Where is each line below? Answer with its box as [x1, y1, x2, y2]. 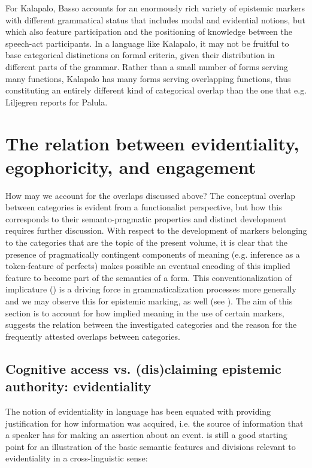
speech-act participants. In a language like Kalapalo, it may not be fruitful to [5, 37, 289, 49]
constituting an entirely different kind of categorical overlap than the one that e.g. [5, 84, 307, 96]
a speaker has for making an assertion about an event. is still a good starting [5, 428, 287, 441]
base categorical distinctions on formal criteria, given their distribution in [5, 49, 275, 61]
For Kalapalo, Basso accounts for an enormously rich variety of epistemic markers [5, 2, 305, 14]
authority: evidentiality [5, 377, 152, 395]
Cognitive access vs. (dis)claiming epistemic [5, 359, 281, 378]
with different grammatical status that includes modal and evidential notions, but [5, 13, 305, 26]
